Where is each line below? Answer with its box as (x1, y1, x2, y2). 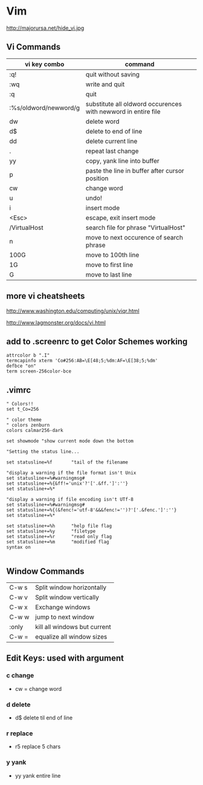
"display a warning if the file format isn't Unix (6, 470, 137, 476)
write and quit (85, 80, 125, 89)
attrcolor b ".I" (6, 352, 50, 359)
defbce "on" (6, 363, 36, 369)
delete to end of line (85, 127, 143, 135)
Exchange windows (35, 603, 91, 611)
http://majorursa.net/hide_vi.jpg (6, 24, 85, 32)
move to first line (85, 260, 134, 269)
